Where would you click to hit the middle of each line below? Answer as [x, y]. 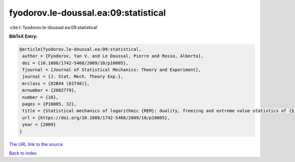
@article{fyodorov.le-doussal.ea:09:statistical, [80, 49]
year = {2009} [39, 125]
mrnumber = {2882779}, [50, 90]
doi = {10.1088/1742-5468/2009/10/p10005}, [75, 63]
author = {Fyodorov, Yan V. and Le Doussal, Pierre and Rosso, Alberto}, [113, 56]
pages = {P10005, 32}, [50, 104]
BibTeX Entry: [23, 36]
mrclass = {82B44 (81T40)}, [56, 83]
